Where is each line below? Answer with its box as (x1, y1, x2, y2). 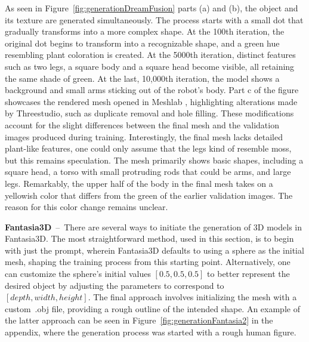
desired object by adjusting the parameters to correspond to (5, 279, 224, 291)
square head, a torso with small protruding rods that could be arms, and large (5, 165, 291, 178)
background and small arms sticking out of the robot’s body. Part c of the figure (5, 84, 299, 96)
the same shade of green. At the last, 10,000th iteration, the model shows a (5, 72, 280, 84)
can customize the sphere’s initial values (5, 267, 151, 280)
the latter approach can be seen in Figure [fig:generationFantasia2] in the (5, 314, 273, 326)
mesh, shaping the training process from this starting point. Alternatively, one (5, 255, 291, 268)
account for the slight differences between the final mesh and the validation (5, 118, 279, 131)
